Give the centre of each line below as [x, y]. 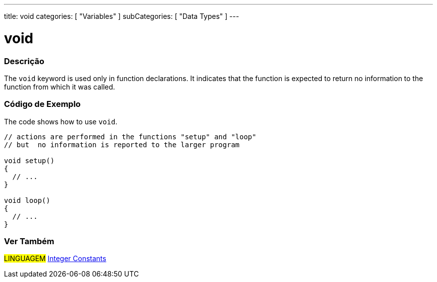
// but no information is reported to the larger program [122, 144]
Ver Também [29, 241]
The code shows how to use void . [61, 121]
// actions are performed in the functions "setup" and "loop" [130, 137]
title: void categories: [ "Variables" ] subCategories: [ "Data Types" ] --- [122, 16]
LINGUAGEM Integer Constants [55, 259]
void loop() [27, 200]
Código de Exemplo [42, 104]
